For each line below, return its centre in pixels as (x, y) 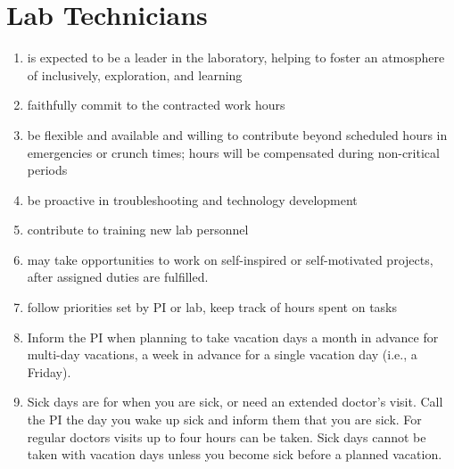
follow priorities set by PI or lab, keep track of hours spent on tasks (212, 307)
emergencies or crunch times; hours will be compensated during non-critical (233, 152)
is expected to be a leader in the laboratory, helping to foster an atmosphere (236, 58)
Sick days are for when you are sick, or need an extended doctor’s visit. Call (235, 402)
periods (47, 170)
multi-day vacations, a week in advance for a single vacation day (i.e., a (222, 354)
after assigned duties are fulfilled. (118, 277)
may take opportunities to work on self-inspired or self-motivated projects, (230, 259)
